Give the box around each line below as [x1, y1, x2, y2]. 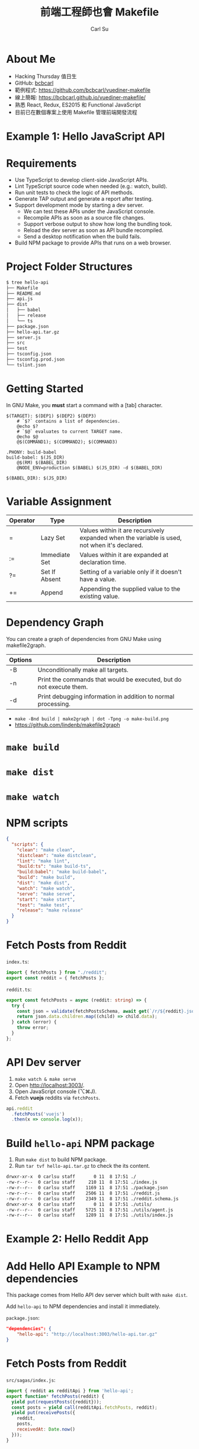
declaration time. [79, 558, 126, 566]
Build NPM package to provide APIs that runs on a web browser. [14, 239, 172, 246]
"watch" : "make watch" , [17, 885, 76, 891]
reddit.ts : [6, 986, 32, 993]
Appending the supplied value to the [79, 584, 181, 593]
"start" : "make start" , [17, 896, 76, 903]
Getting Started [6, 382, 84, 395]
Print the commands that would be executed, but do [37, 675, 182, 684]
